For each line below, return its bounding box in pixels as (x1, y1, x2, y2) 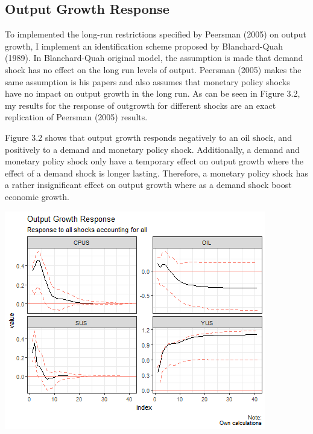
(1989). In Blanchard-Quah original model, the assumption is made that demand (5, 51, 303, 64)
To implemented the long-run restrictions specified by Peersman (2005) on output (5, 28, 306, 40)
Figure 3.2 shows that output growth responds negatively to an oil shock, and (5, 131, 292, 143)
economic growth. (5, 190, 69, 202)
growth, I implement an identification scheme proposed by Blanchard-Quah (5, 39, 283, 52)
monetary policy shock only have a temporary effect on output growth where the (5, 155, 303, 167)
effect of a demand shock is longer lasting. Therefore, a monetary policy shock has (5, 166, 308, 179)
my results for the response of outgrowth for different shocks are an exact (5, 99, 276, 111)
